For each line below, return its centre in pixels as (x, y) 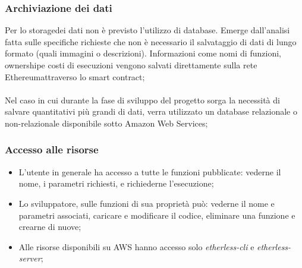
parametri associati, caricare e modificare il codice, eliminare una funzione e (157, 215)
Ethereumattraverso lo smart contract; (75, 76)
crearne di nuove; (50, 227)
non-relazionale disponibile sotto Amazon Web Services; (106, 123)
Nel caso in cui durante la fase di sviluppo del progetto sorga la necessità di (142, 100)
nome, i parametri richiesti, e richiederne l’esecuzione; (116, 183)
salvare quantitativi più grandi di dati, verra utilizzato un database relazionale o (151, 111)
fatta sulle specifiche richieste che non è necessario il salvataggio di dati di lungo (151, 41)
